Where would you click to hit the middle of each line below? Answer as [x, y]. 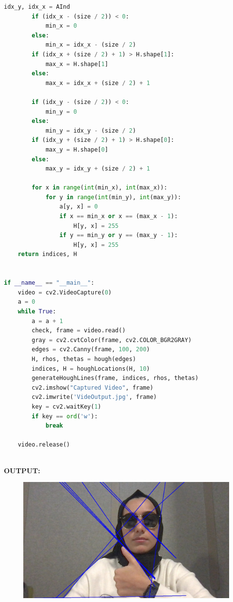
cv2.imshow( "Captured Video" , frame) [92, 387]
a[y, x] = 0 [79, 207]
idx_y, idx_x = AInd [37, 7]
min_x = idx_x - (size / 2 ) [91, 45]
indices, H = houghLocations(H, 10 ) [91, 369]
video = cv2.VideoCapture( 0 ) [65, 292]
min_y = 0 [61, 112]
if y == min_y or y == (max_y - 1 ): [119, 235]
